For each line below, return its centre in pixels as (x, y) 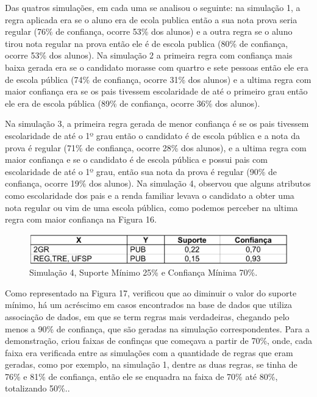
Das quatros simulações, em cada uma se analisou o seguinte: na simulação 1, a (153, 7)
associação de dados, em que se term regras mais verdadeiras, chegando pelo (147, 316)
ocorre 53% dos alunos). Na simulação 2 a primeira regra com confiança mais (149, 55)
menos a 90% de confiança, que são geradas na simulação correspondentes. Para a (157, 328)
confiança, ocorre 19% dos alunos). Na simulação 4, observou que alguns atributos (158, 183)
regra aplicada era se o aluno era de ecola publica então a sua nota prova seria (151, 19)
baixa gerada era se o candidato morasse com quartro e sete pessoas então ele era (157, 67)
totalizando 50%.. (37, 388)
